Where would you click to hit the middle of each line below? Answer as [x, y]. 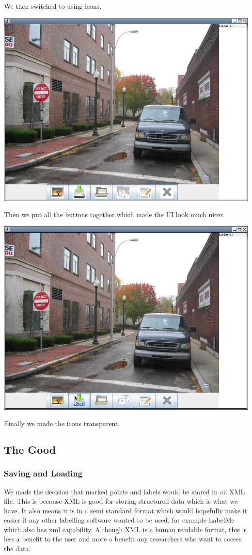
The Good [30, 449]
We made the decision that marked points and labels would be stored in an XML [125, 491]
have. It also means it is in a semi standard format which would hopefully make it [126, 510]
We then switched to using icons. [53, 6]
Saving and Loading [43, 473]
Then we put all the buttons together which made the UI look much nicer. [114, 214]
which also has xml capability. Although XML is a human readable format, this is [125, 529]
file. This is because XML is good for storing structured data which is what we [121, 501]
